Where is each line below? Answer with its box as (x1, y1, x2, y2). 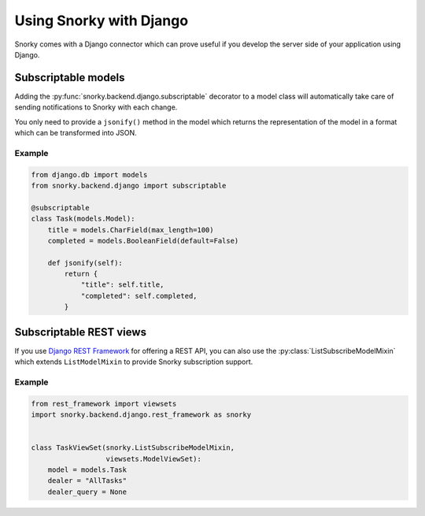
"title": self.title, (80, 280, 164, 289)
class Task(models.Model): (31, 214, 135, 224)
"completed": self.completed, (80, 291, 198, 300)
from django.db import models (31, 170, 148, 179)
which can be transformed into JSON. (14, 128, 137, 138)
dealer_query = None (47, 487, 128, 496)
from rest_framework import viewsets (31, 399, 177, 408)
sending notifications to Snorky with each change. (14, 102, 178, 112)
